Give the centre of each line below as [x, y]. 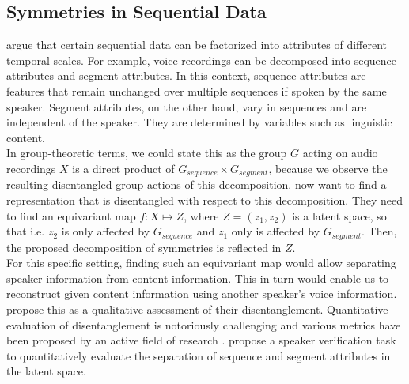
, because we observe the [328, 168]
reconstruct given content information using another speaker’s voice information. [202, 294]
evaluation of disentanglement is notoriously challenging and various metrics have [204, 324]
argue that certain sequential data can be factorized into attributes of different [197, 45]
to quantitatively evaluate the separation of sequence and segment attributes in [199, 355]
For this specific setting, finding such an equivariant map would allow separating [201, 263]
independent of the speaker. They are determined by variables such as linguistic [199, 122]
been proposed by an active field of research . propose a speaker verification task [201, 340]
